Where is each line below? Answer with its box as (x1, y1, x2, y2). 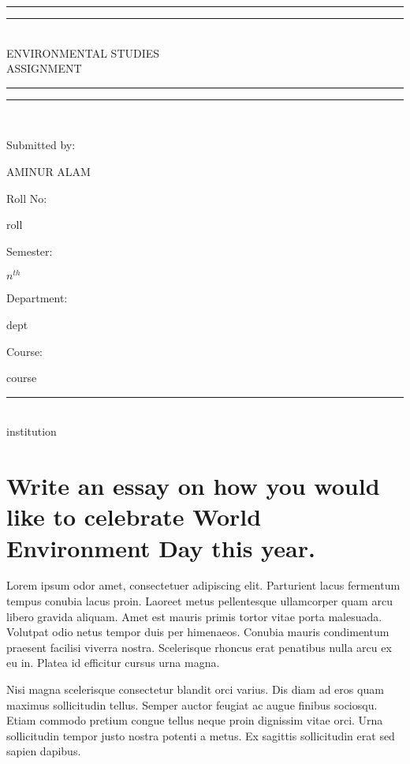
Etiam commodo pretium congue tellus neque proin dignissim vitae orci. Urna (6, 712, 383, 728)
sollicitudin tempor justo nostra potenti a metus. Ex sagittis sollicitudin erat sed (6, 727, 395, 743)
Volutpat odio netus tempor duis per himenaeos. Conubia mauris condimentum (6, 624, 389, 640)
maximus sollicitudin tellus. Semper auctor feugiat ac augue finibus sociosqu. (6, 696, 378, 713)
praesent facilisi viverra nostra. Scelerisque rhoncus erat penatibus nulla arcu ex (6, 639, 392, 655)
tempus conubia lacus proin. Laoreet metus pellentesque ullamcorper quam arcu (6, 593, 393, 609)
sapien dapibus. (6, 743, 81, 759)
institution (6, 423, 57, 440)
